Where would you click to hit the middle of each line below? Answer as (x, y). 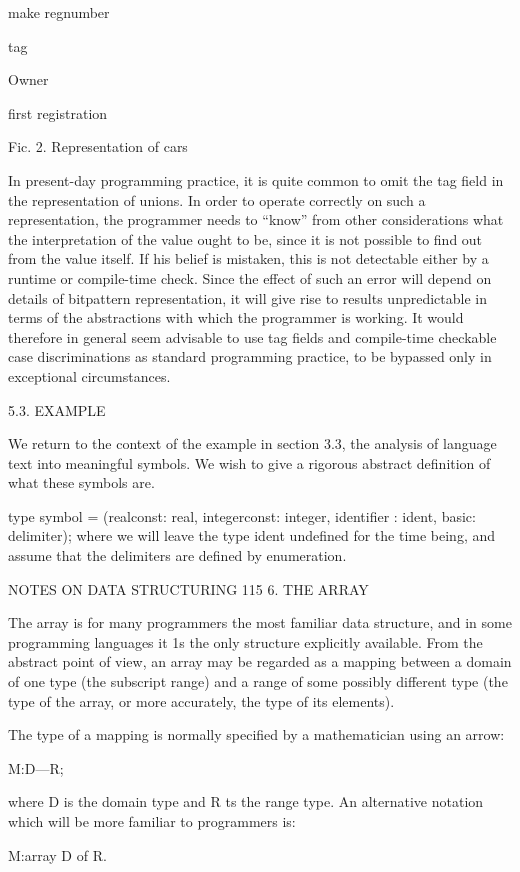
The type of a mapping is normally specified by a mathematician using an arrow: (256, 734)
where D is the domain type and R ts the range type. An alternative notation (246, 801)
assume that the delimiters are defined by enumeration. (177, 555)
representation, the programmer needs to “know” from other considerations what (256, 219)
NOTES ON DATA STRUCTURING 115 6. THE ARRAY (188, 588)
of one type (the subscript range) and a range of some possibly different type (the (258, 681)
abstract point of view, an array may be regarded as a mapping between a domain (260, 661)
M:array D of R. (57, 854)
